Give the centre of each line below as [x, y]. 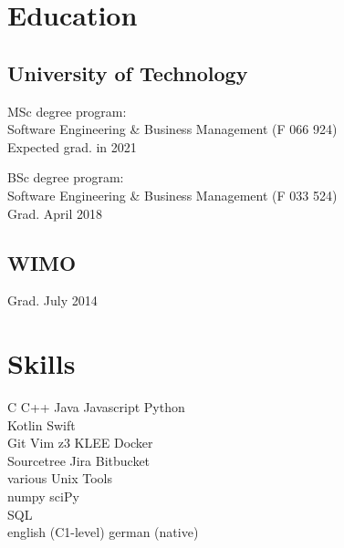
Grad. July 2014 [52, 300]
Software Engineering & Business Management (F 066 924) [172, 129]
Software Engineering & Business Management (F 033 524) [172, 195]
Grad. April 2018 [55, 213]
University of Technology [128, 72]
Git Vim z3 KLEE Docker [80, 443]
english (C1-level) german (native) [103, 532]
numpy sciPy [43, 496]
